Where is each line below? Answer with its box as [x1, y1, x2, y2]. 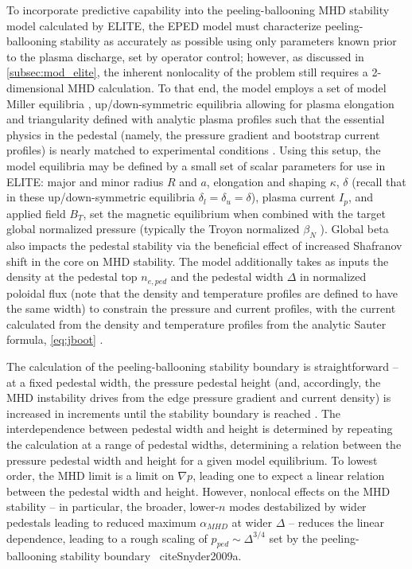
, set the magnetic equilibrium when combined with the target [83, 205, 386, 221]
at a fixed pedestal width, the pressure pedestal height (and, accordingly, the [6, 373, 381, 390]
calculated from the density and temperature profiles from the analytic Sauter [6, 315, 387, 332]
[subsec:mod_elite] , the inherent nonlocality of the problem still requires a [6, 64, 368, 80]
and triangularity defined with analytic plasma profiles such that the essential [6, 111, 385, 127]
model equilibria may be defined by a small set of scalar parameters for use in [6, 157, 386, 173]
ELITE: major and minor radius [6, 173, 164, 189]
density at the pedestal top [6, 268, 138, 285]
